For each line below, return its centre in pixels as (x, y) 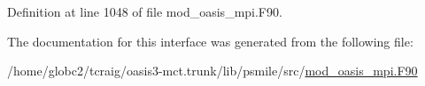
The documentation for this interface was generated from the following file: (210, 41)
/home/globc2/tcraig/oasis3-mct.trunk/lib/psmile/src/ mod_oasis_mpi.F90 (212, 71)
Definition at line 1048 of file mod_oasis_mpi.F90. (145, 11)
